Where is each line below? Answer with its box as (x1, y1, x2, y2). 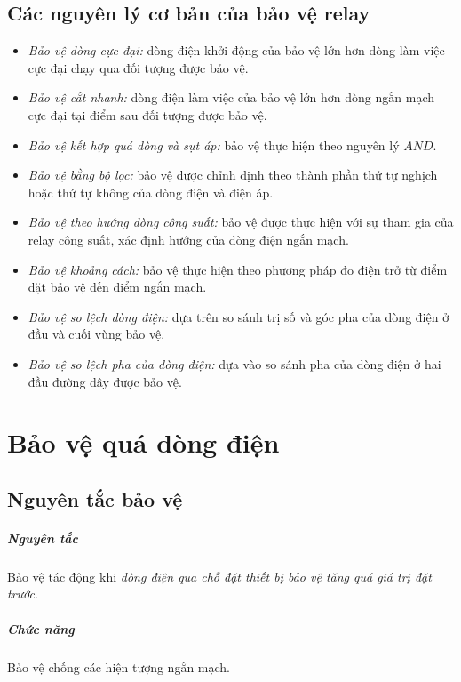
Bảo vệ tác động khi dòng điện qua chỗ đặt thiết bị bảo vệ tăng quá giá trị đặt (7, 566, 432, 585)
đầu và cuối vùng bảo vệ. (28, 325, 165, 343)
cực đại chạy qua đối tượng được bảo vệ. (28, 58, 249, 76)
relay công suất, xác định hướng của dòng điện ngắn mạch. (28, 229, 349, 248)
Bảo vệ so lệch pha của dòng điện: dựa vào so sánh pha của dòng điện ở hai (28, 354, 441, 373)
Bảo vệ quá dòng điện (7, 424, 280, 461)
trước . (7, 584, 38, 603)
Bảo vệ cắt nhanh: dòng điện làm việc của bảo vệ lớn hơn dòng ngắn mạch (28, 88, 435, 107)
